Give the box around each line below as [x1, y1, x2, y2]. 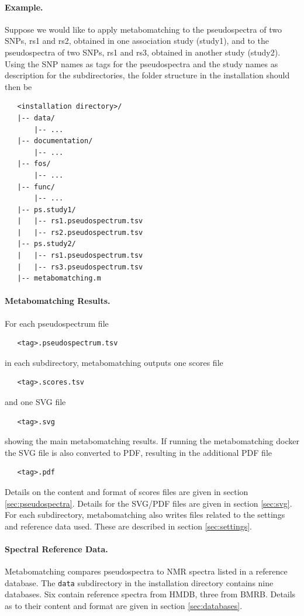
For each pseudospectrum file [5, 317, 109, 329]
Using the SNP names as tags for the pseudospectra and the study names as [5, 57, 278, 70]
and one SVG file [5, 396, 66, 408]
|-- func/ [17, 182, 55, 191]
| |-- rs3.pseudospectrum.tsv [17, 262, 143, 271]
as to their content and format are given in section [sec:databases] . [5, 600, 243, 612]
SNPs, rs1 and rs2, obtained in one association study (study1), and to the [5, 34, 269, 47]
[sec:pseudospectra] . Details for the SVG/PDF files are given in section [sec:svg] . [5, 497, 292, 509]
